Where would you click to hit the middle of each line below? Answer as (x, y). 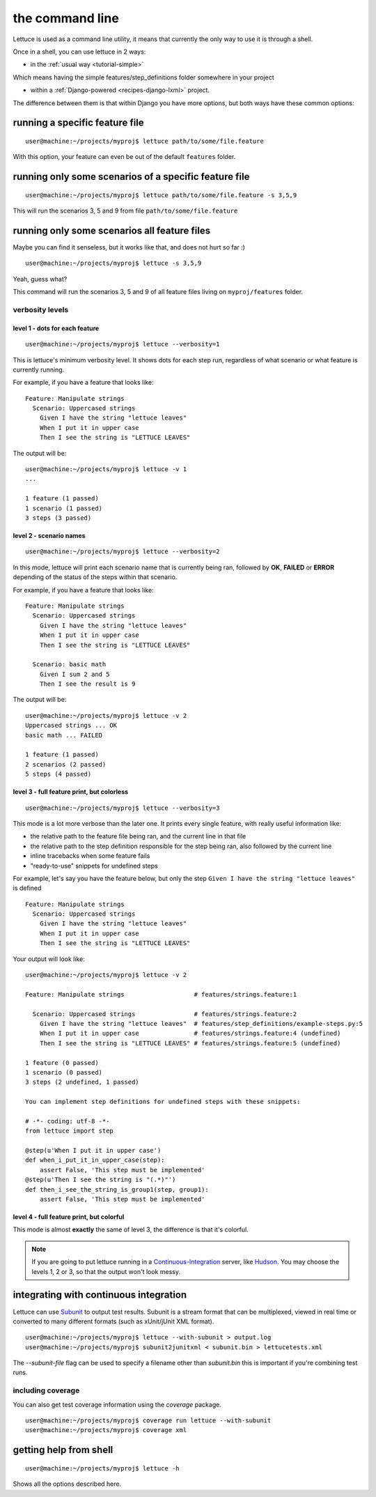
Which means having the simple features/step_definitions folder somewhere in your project (143, 77)
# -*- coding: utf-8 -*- (68, 1121)
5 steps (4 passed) (58, 774)
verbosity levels (41, 309)
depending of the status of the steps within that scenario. (95, 577)
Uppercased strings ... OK (71, 726)
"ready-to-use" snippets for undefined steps (94, 866)
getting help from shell (63, 1450)
